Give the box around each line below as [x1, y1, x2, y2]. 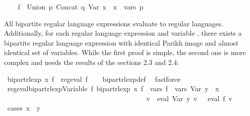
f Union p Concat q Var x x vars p [17, 1, 143, 11]
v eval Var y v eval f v [146, 93, 233, 103]
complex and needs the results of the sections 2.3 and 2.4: [4, 57, 179, 67]
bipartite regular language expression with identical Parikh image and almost [4, 37, 239, 48]
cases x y [7, 103, 41, 113]
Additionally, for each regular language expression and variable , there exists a [4, 28, 242, 38]
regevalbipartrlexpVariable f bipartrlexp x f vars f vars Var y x [7, 83, 219, 94]
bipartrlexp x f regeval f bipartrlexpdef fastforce [7, 73, 181, 84]
